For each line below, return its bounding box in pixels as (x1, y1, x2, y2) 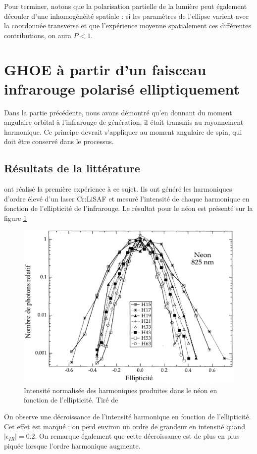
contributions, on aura (4, 30, 71, 40)
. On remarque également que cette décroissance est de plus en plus (35, 431, 240, 441)
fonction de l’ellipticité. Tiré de (24, 395, 118, 405)
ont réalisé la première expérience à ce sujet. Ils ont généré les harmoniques (4, 184, 232, 194)
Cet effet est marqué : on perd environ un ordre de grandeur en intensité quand (4, 421, 245, 431)
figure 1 (4, 213, 27, 223)
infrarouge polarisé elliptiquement (4, 78, 240, 99)
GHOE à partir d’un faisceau (4, 59, 206, 79)
